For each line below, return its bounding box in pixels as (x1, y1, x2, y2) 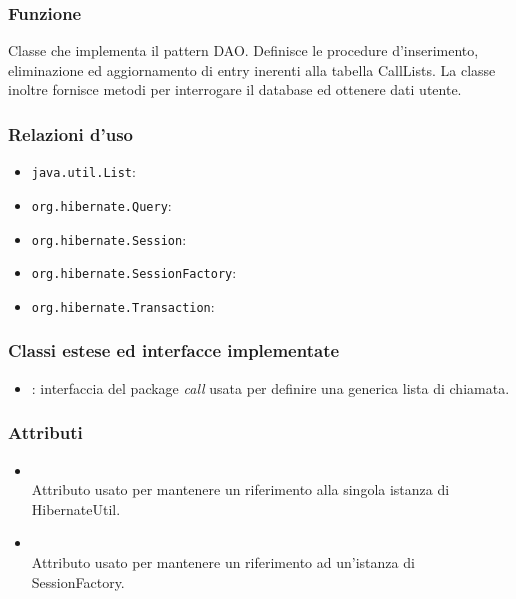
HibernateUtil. (31, 498, 121, 519)
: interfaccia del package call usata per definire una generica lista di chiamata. (31, 377, 510, 398)
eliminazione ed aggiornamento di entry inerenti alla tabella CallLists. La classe (8, 59, 496, 80)
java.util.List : (31, 161, 136, 182)
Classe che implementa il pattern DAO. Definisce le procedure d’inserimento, (8, 40, 479, 61)
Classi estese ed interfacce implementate (8, 338, 340, 363)
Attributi (8, 420, 83, 445)
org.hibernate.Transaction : (31, 295, 215, 316)
